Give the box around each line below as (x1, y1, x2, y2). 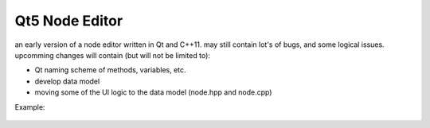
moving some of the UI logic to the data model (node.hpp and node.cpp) (34, 87, 272, 97)
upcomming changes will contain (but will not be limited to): (14, 50, 211, 60)
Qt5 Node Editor (14, 12, 123, 29)
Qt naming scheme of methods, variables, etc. (34, 65, 186, 75)
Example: (14, 102, 45, 111)
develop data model (34, 76, 100, 86)
